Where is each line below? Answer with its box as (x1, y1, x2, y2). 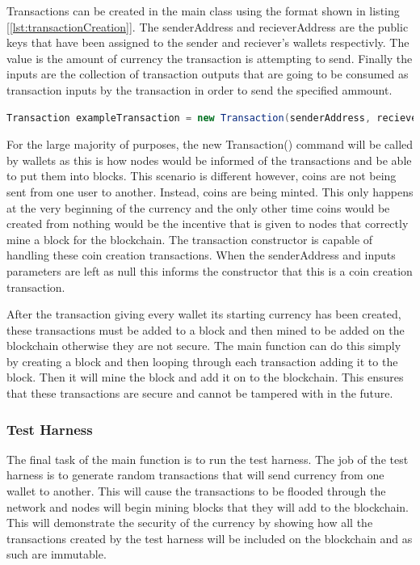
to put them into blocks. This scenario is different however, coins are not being (6, 167, 397, 184)
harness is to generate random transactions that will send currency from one (6, 466, 384, 483)
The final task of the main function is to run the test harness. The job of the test (6, 450, 409, 467)
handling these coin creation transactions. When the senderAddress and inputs (6, 247, 396, 264)
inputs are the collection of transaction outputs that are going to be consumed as (6, 65, 409, 82)
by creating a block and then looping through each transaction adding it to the (6, 352, 398, 369)
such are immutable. (6, 546, 107, 563)
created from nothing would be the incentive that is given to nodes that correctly (6, 215, 409, 232)
